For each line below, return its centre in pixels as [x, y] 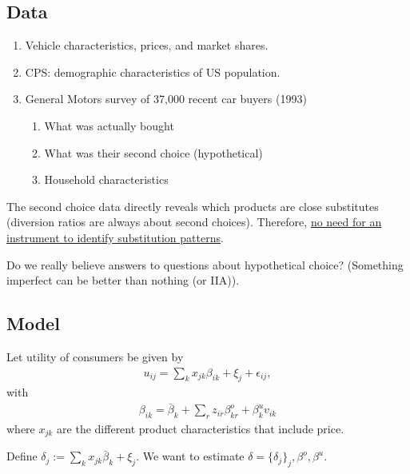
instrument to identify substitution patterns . [115, 237]
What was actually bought [109, 125]
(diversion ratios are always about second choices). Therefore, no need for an [194, 222]
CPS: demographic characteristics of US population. [153, 72]
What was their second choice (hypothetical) [153, 152]
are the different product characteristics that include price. [201, 428]
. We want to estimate [190, 456]
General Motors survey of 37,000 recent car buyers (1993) [166, 99]
